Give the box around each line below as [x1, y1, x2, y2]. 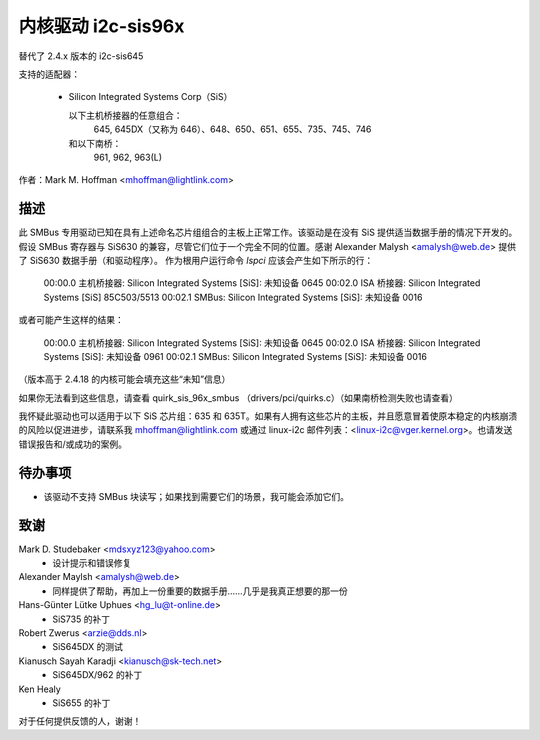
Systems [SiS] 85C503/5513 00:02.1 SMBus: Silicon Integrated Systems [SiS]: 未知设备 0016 [43, 291, 423, 303]
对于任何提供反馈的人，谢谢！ [18, 715, 142, 727]
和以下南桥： [68, 137, 122, 149]
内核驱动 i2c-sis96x [18, 15, 185, 37]
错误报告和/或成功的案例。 [18, 438, 128, 450]
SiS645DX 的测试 [52, 641, 124, 653]
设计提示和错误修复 [52, 557, 132, 569]
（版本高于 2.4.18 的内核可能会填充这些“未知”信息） [18, 373, 231, 385]
